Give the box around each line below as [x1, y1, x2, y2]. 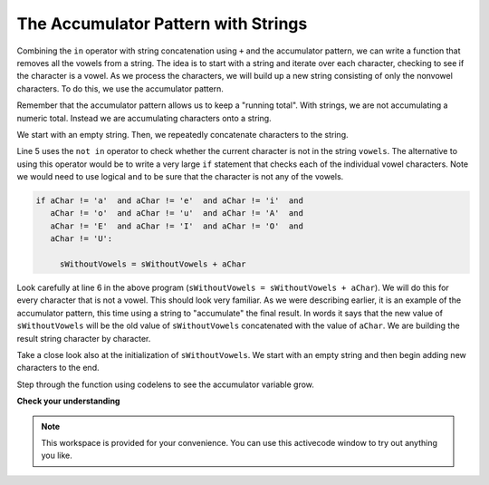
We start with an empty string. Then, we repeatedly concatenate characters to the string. [16, 129, 349, 140]
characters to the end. [16, 363, 100, 373]
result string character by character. [16, 333, 151, 344]
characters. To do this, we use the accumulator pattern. [16, 82, 224, 94]
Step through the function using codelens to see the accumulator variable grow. [16, 379, 314, 390]
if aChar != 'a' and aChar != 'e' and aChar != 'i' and [35, 196, 303, 206]
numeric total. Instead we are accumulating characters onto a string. [16, 112, 272, 123]
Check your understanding [16, 395, 120, 407]
